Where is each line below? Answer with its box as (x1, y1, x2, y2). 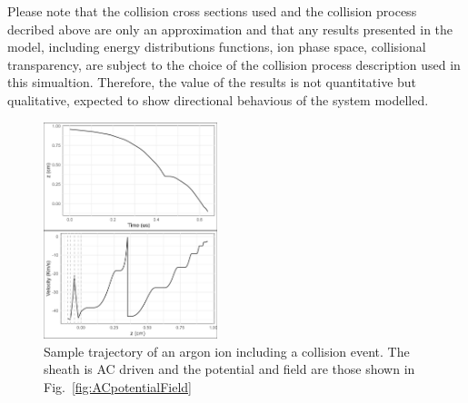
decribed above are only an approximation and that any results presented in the (7, 19, 453, 38)
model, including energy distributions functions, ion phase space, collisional (7, 37, 426, 56)
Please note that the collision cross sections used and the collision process (7, 2, 417, 20)
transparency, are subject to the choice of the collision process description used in (7, 54, 461, 74)
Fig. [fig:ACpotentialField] (44, 377, 192, 396)
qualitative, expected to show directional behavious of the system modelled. (7, 90, 429, 109)
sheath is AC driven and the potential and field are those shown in (44, 359, 415, 378)
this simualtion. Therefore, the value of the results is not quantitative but (7, 73, 417, 92)
